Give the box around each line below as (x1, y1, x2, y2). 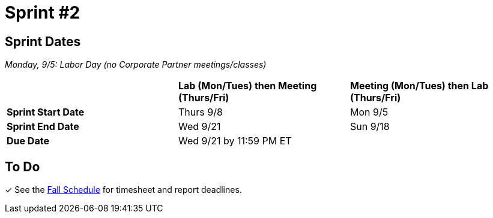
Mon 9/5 (349, 106, 389, 119)
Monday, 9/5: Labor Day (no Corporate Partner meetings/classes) (5, 59, 267, 70)
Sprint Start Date (7, 106, 85, 119)
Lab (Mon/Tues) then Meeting (178, 80, 317, 92)
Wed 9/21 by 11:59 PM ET (178, 135, 292, 147)
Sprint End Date (7, 120, 79, 133)
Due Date (7, 135, 49, 147)
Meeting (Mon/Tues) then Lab (349, 80, 489, 92)
